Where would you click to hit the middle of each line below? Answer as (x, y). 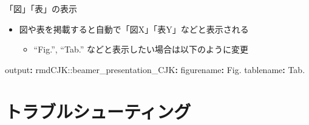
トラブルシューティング (98, 111)
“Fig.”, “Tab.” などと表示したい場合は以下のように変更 (141, 49)
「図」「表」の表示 (41, 8)
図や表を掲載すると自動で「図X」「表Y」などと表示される (134, 29)
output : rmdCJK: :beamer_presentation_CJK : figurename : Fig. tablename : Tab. (155, 69)
